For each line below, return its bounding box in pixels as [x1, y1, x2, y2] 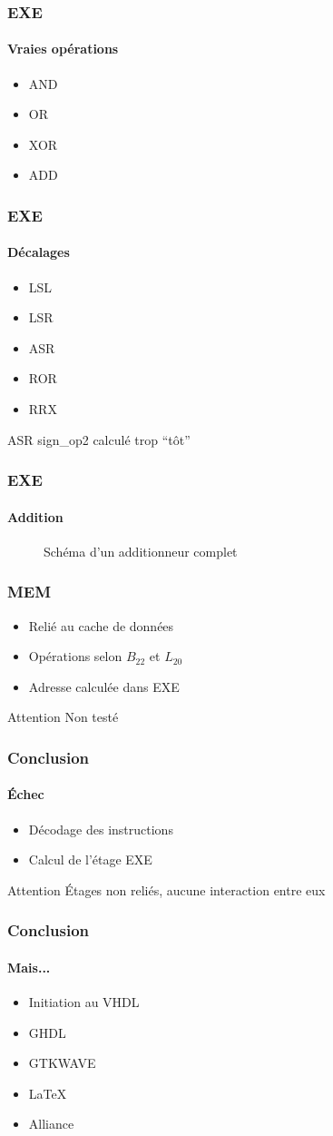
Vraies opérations [7, 39, 119, 58]
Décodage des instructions [28, 819, 173, 838]
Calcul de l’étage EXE [28, 850, 152, 869]
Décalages [7, 242, 70, 262]
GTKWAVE [28, 1053, 96, 1072]
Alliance [28, 1114, 74, 1133]
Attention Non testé [7, 707, 119, 726]
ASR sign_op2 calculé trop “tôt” [7, 430, 191, 449]
